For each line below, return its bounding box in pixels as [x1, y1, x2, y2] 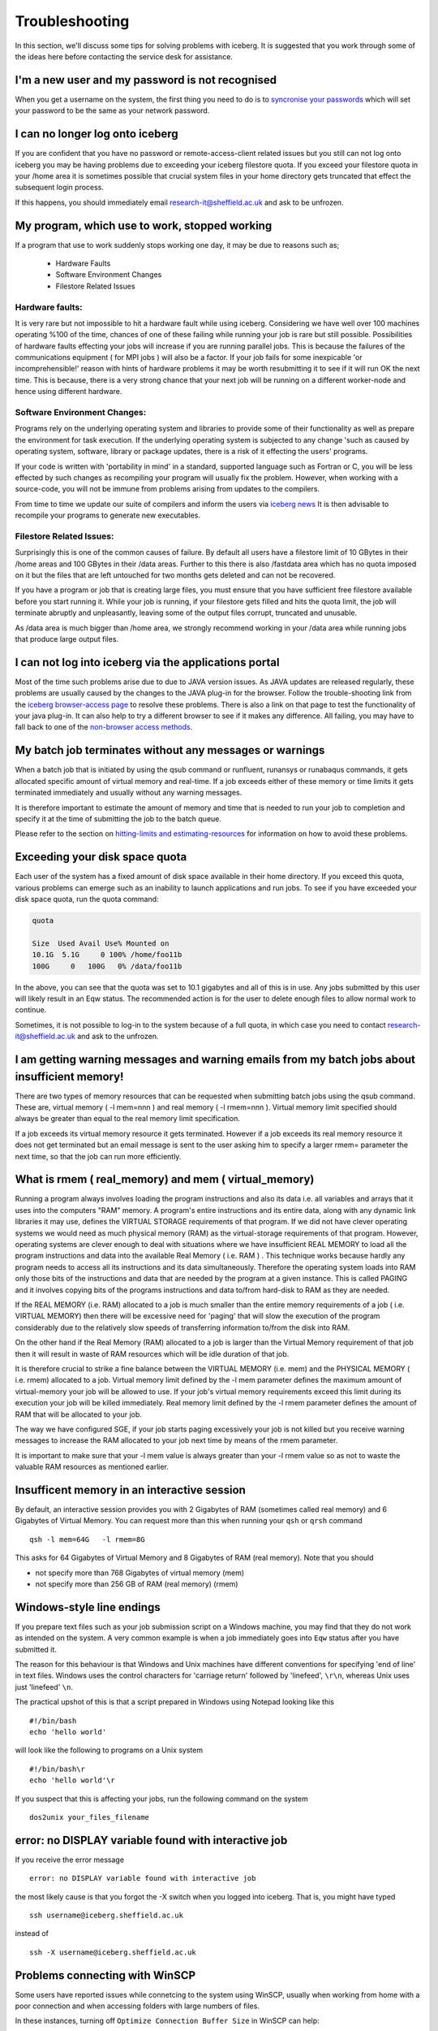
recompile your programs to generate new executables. [15, 510, 200, 520]
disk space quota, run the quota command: [15, 894, 159, 904]
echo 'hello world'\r [29, 1776, 115, 1785]
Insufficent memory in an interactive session [15, 1483, 247, 1496]
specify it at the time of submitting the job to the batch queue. [15, 813, 222, 824]
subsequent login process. [15, 183, 105, 193]
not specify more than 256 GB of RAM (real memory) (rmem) [35, 1578, 238, 1588]
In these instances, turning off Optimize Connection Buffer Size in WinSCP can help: [15, 2016, 320, 2026]
